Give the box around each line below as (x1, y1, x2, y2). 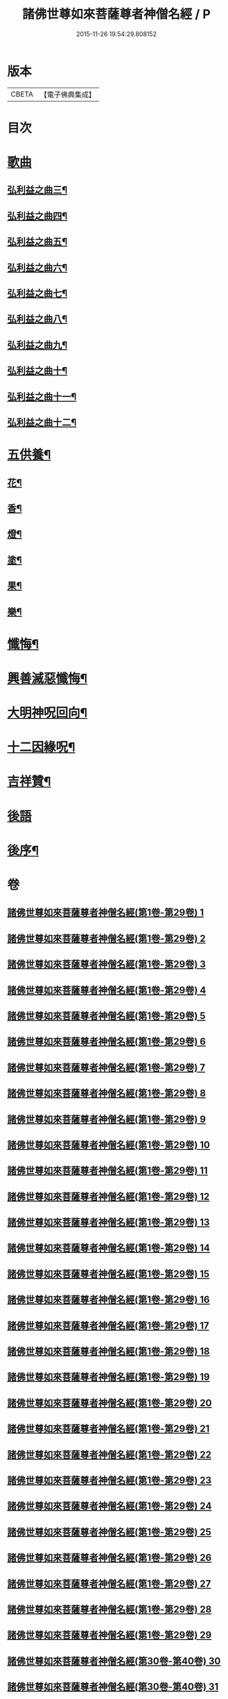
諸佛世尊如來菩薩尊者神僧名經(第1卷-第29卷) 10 (7, 1139, 210, 1151)
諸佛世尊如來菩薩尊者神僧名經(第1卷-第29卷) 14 (7, 1242, 210, 1254)
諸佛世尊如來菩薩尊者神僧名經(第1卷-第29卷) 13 (7, 1217, 210, 1228)
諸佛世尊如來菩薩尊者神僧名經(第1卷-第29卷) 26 (7, 1552, 212, 1564)
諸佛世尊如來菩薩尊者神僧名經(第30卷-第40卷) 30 (7, 1655, 221, 1667)
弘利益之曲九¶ (7, 339, 68, 351)
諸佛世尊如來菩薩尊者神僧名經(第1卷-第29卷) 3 (7, 959, 207, 970)
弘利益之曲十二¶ (7, 416, 77, 428)
